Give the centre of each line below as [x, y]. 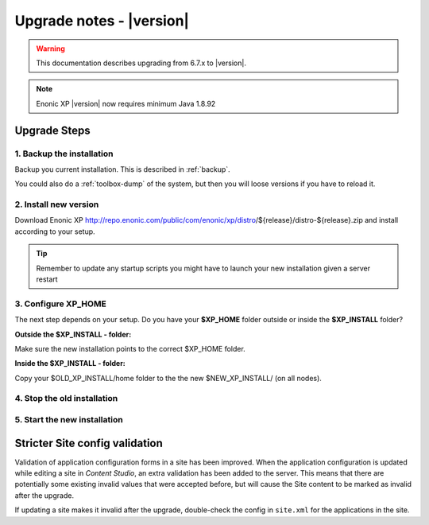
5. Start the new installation [69, 420]
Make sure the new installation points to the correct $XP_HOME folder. [130, 348]
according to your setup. [55, 231]
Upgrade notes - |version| [102, 21]
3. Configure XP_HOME [60, 304]
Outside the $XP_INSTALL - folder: [73, 334]
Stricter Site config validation [89, 443]
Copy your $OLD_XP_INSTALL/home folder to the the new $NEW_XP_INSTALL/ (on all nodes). [168, 378]
